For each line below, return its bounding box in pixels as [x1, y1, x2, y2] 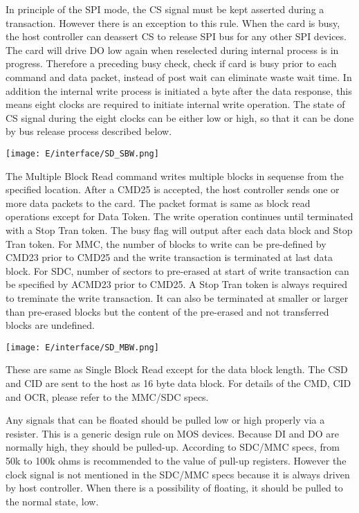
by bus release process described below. [6, 124, 172, 138]
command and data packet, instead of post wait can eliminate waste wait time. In [6, 69, 352, 84]
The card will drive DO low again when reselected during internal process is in [6, 42, 339, 57]
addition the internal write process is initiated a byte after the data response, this [6, 83, 352, 98]
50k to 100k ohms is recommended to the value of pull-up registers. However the [6, 453, 347, 467]
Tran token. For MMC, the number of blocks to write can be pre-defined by [6, 236, 326, 251]
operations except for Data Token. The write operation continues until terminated [6, 209, 353, 224]
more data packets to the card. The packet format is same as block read [6, 195, 311, 210]
